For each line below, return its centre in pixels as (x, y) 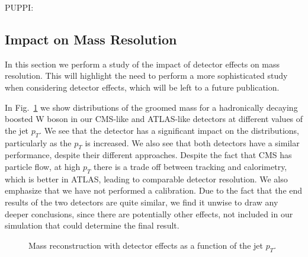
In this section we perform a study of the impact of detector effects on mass (142, 64)
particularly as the (38, 142)
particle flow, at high (43, 166)
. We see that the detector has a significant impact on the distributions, (169, 130)
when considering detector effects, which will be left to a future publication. (142, 87)
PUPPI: (19, 7)
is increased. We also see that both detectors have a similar (192, 142)
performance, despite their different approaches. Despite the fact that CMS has (148, 155)
